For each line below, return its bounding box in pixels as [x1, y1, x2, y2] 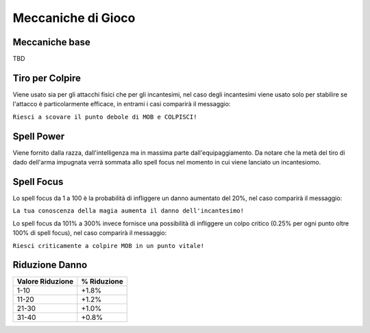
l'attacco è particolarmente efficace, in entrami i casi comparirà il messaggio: [12, 100, 231, 108]
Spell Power [12, 130, 65, 142]
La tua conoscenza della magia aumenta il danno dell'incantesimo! [12, 207, 245, 215]
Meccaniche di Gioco [12, 10, 136, 25]
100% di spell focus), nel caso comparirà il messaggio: [12, 229, 167, 237]
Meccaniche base [12, 36, 90, 48]
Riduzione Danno [12, 259, 88, 271]
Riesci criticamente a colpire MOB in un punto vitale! [12, 242, 205, 249]
